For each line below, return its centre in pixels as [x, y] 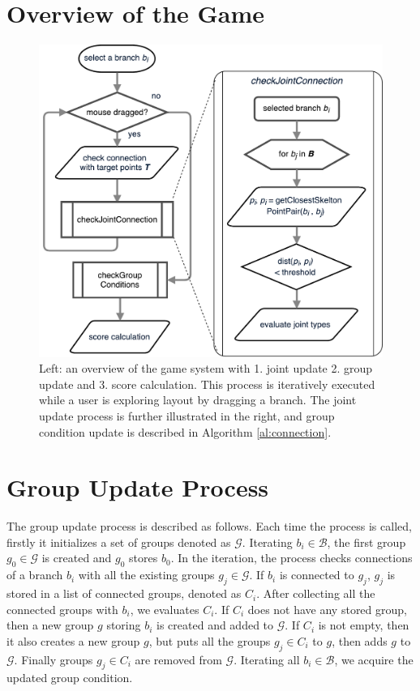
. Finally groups [54, 659]
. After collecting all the [316, 593]
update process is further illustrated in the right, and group [187, 415]
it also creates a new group [73, 640]
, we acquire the [374, 659]
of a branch [35, 575]
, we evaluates [165, 609]
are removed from [178, 659]
